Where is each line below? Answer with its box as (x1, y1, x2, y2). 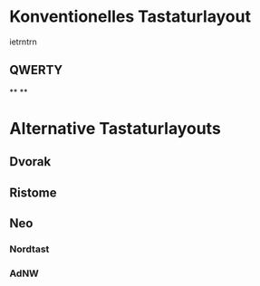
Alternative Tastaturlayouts (9, 118, 222, 138)
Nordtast (9, 243, 50, 255)
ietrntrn (9, 36, 38, 47)
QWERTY (9, 62, 63, 78)
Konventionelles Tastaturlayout (9, 6, 252, 27)
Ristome (9, 185, 57, 200)
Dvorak (9, 154, 52, 169)
